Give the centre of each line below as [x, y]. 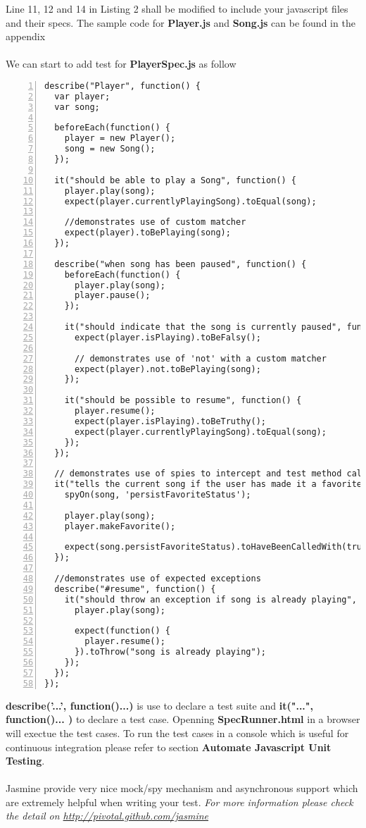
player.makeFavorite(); [120, 526]
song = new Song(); [110, 149]
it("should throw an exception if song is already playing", [210, 599]
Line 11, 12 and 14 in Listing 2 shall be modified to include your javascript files [177, 8]
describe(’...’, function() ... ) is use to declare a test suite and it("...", [160, 705]
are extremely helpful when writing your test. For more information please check [179, 802]
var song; [77, 107]
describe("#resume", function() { [135, 589]
